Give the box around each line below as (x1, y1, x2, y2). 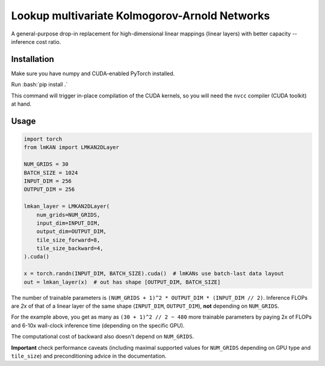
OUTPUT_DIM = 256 (23, 186, 75, 193)
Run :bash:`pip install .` (11, 81, 68, 88)
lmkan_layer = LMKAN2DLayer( (23, 203, 110, 210)
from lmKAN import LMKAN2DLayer (23, 144, 120, 151)
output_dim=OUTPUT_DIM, (36, 228, 107, 235)
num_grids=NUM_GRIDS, (36, 211, 101, 218)
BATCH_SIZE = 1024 (23, 169, 78, 176)
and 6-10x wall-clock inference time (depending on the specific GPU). (11, 322, 185, 329)
